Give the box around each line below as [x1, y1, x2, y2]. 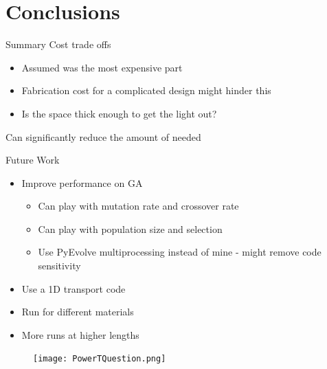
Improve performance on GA [21, 175, 143, 190]
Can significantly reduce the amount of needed [5, 129, 201, 144]
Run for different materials [21, 304, 134, 319]
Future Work [5, 153, 60, 167]
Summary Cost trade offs [5, 37, 111, 52]
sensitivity [38, 258, 81, 273]
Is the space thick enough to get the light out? [21, 106, 217, 120]
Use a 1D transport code [21, 281, 126, 295]
